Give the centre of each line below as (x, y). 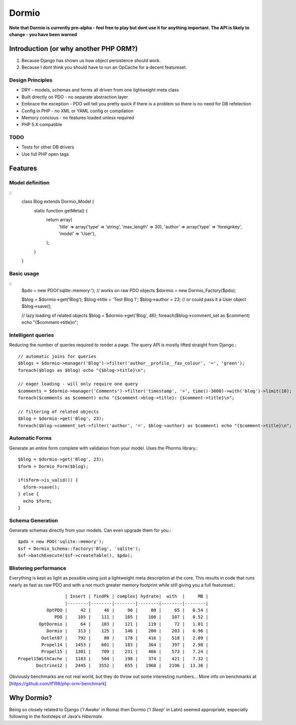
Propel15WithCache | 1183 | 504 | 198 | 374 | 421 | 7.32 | (113, 658)
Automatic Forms (30, 438)
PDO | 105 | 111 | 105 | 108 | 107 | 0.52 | (132, 617)
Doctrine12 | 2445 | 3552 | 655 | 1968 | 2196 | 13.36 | (123, 666)
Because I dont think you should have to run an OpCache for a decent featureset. (104, 67)
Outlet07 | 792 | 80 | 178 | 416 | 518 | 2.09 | (125, 638)
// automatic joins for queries (57, 356)
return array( (59, 220)
